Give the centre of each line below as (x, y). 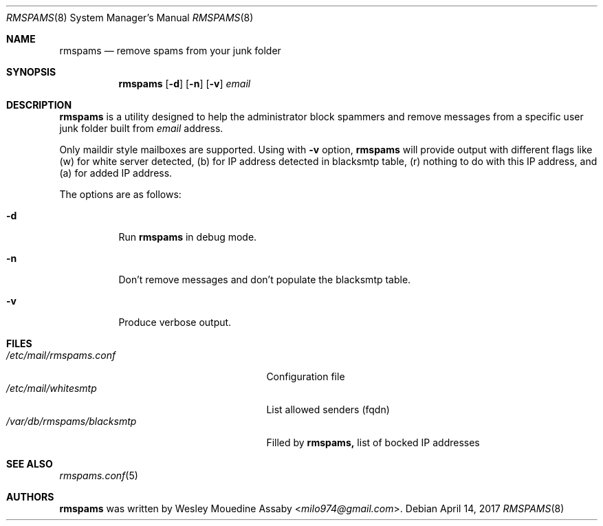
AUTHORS (30, 497)
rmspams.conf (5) (99, 475)
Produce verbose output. (175, 322)
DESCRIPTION (39, 105)
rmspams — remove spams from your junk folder (170, 51)
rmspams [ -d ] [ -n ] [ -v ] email (185, 84)
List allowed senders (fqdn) (328, 409)
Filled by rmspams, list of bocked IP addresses (373, 442)
